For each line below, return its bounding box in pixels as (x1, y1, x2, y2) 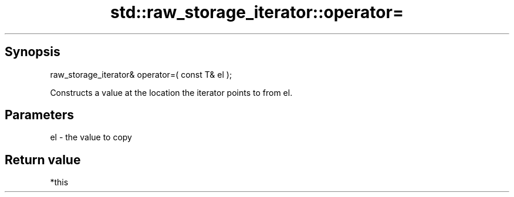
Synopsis (5, 44, 60, 60)
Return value (5, 152, 81, 167)
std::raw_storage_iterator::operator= (110, 2, 404, 22)
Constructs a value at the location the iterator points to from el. (50, 87, 293, 98)
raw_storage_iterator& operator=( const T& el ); (50, 69, 232, 80)
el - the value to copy (50, 132, 132, 143)
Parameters (5, 108, 74, 123)
